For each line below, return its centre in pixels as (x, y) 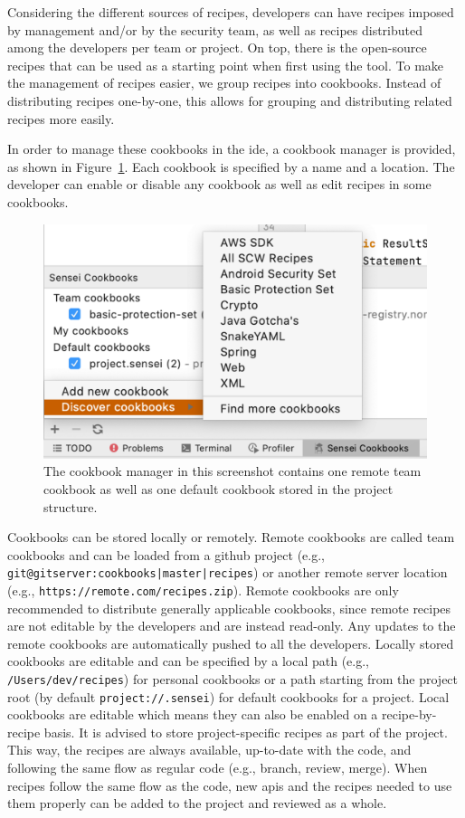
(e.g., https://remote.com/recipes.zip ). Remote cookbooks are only (203, 590)
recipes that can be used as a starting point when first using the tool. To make (226, 65)
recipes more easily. (61, 118)
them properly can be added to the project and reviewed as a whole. (197, 803)
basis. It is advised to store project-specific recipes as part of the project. (246, 732)
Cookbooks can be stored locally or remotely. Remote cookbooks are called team (231, 537)
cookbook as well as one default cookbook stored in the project (218, 488)
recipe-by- (409, 714)
